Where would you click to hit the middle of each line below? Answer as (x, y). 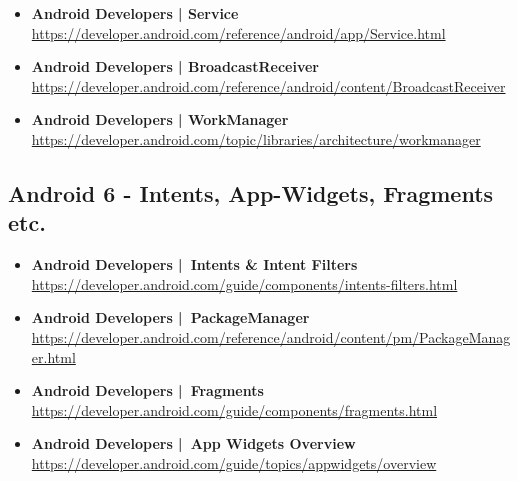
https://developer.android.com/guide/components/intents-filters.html (244, 283)
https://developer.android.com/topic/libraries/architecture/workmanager (256, 138)
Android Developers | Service (135, 13)
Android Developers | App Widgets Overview (193, 443)
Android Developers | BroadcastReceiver (175, 66)
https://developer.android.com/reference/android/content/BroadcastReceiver (268, 85)
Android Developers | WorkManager (160, 119)
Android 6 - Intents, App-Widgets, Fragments (251, 192)
